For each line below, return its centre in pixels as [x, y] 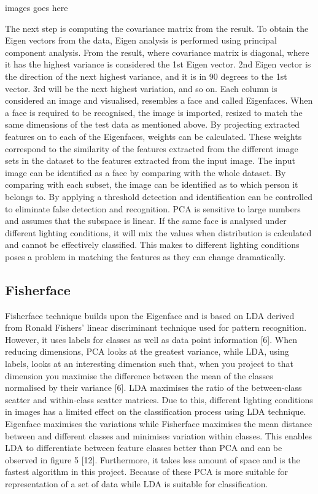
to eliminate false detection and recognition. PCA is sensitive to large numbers [153, 208]
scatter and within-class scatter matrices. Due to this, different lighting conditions [159, 399]
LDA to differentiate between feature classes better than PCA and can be [144, 448]
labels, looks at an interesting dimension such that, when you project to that [149, 364]
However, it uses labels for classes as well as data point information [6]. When [151, 339]
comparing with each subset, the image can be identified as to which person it [152, 184]
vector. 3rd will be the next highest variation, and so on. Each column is [141, 88]
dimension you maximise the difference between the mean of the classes [139, 375]
